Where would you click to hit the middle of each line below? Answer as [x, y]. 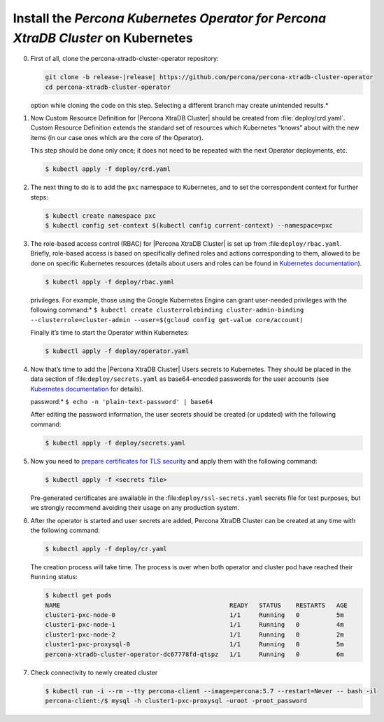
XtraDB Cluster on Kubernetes [103, 38]
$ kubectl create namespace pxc [101, 216]
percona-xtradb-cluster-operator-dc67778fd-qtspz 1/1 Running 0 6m [194, 654]
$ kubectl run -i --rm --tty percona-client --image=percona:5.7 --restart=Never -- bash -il [211, 691]
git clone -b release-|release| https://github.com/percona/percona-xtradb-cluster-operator [209, 77]
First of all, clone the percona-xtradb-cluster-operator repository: [125, 59]
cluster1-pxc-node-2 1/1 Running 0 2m [194, 634]
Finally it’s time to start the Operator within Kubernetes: [110, 332]
